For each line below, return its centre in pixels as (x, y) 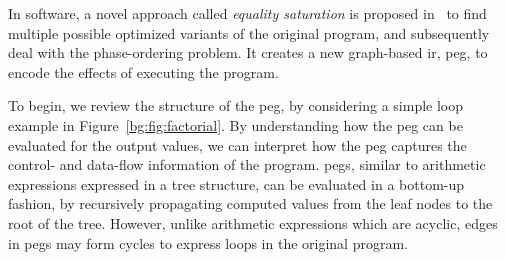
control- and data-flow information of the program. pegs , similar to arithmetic (247, 164)
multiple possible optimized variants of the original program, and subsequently (249, 32)
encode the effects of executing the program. (143, 71)
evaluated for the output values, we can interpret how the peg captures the (237, 144)
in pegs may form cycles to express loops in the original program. (208, 242)
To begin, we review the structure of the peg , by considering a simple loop (236, 105)
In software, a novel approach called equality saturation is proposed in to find (247, 13)
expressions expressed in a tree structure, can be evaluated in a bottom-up (236, 183)
